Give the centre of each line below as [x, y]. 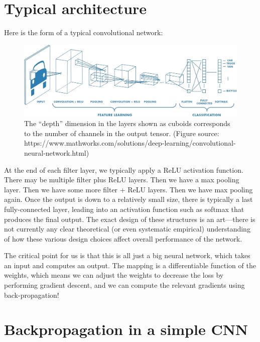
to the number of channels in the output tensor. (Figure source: [122, 133]
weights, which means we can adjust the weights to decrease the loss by [114, 275]
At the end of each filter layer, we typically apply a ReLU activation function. [124, 169]
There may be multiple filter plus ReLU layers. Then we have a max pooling [122, 180]
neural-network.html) [57, 152]
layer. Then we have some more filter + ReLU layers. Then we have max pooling [128, 189]
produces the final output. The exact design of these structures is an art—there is [130, 219]
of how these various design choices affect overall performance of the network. [123, 238]
